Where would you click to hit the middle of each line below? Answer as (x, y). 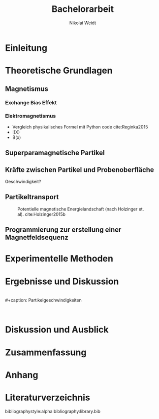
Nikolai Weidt (83, 23)
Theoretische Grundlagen (59, 71)
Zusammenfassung (46, 352)
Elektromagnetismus (31, 116)
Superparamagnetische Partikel (55, 153)
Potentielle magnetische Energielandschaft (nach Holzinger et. (81, 209)
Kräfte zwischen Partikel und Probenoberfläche (79, 170)
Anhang (22, 375)
